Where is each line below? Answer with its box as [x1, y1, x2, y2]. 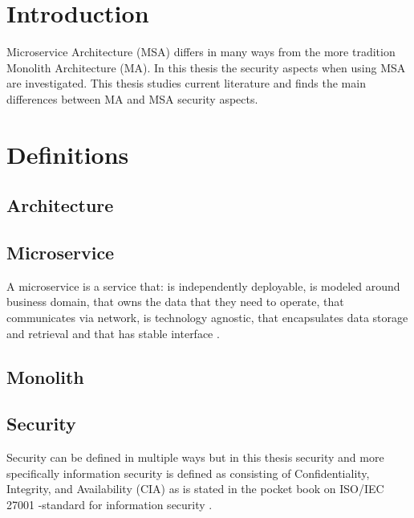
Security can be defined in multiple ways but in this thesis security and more [6, 449, 384, 466]
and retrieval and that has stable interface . [6, 324, 220, 341]
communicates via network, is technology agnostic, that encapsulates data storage [6, 309, 408, 326]
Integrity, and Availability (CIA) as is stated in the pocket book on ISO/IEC [6, 480, 384, 497]
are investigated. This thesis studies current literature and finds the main [6, 75, 366, 92]
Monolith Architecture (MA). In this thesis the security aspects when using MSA [6, 59, 406, 75]
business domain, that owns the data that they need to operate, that [6, 293, 344, 310]
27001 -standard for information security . [6, 496, 213, 512]
